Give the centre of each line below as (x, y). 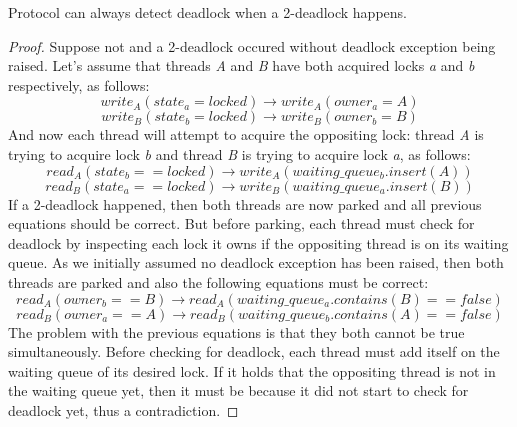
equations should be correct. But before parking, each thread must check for (241, 223)
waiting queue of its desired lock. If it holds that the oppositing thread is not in (252, 370)
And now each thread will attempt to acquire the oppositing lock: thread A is (246, 134)
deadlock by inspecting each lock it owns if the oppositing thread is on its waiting (258, 242)
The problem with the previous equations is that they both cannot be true (236, 331)
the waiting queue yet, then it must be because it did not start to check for (238, 390)
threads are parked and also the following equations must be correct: (218, 281)
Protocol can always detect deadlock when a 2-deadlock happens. (207, 12)
